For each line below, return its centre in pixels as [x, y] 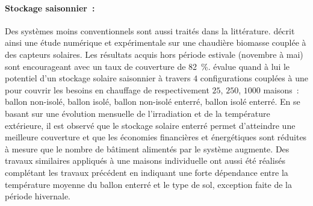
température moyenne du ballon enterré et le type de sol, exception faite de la [148, 184]
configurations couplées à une [254, 78]
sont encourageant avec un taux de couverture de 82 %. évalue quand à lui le [147, 66]
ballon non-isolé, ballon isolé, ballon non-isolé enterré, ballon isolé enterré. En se [153, 101]
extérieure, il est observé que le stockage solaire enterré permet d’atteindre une [150, 125]
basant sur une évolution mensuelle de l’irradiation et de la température [138, 113]
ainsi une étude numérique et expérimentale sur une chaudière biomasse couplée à [156, 42]
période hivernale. [38, 196]
